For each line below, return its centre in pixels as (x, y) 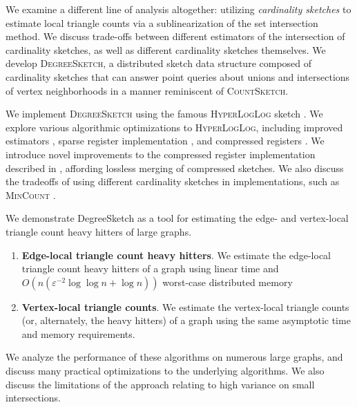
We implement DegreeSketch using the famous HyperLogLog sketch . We (164, 114)
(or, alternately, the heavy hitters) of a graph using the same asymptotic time (186, 320)
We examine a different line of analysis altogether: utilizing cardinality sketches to (178, 9)
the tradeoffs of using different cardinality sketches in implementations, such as (173, 181)
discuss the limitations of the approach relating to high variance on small (160, 384)
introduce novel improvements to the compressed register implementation (161, 154)
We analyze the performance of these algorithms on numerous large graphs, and (174, 357)
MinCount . (31, 195)
